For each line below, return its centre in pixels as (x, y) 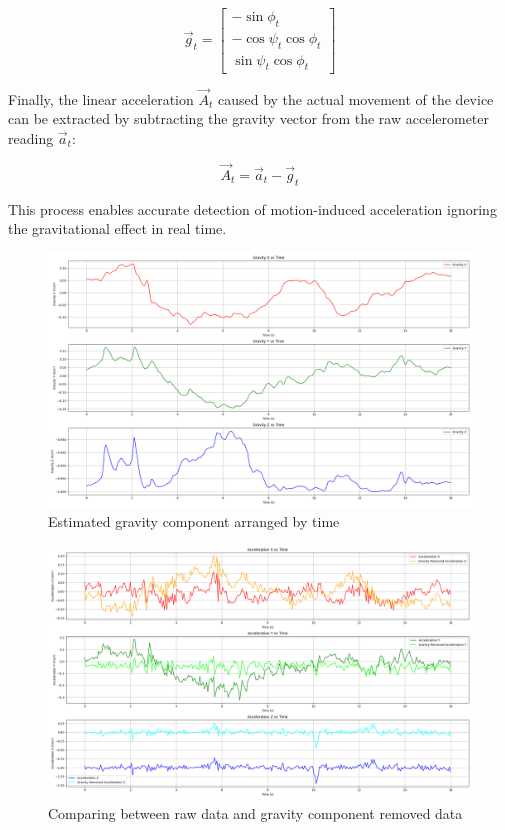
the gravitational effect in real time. (117, 228)
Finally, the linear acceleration (101, 98)
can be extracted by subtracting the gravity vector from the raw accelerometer (249, 118)
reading (31, 137)
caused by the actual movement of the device (355, 98)
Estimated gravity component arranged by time (194, 520)
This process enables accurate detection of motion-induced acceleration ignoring (252, 208)
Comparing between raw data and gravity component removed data (255, 812)
